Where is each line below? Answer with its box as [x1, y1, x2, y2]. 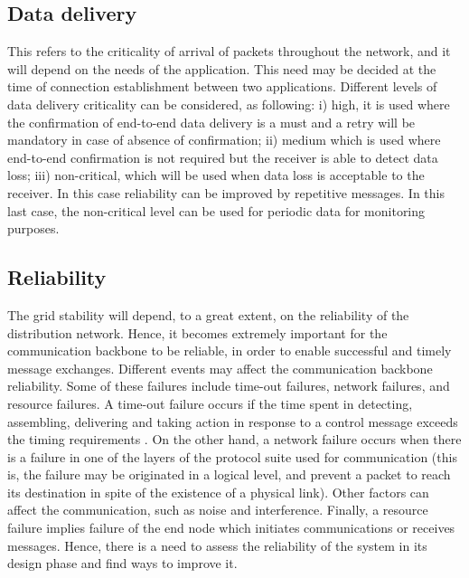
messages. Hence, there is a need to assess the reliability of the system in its [7, 535, 427, 554]
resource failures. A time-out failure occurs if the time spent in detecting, [7, 393, 413, 412]
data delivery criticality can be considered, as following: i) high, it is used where [7, 94, 450, 113]
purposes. [7, 219, 60, 238]
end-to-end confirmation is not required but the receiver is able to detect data [7, 147, 438, 166]
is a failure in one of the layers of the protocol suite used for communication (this [7, 447, 457, 466]
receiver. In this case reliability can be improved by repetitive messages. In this [7, 183, 445, 202]
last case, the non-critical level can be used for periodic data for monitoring [7, 201, 426, 220]
